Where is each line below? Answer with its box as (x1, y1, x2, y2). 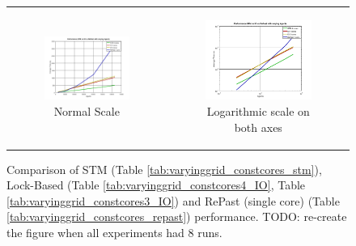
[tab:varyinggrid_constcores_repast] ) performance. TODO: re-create (6, 208, 347, 225)
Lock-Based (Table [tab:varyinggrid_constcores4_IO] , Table (6, 176, 306, 193)
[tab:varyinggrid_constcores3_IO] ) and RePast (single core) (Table (6, 192, 340, 209)
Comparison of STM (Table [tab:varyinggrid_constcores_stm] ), (6, 160, 322, 177)
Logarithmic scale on (206, 102, 310, 119)
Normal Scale (53, 102, 120, 119)
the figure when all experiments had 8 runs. (6, 223, 222, 240)
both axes (234, 118, 282, 135)
